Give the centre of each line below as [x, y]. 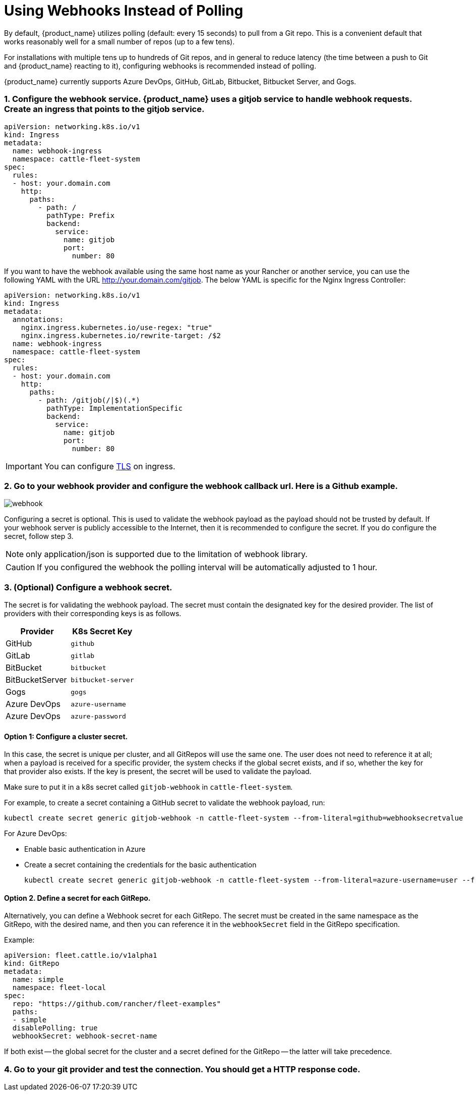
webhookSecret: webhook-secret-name [85, 1036]
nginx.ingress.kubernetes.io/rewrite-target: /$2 [121, 335]
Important [24, 466]
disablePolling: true [55, 1028]
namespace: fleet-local [59, 988]
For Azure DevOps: [36, 834]
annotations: [38, 319]
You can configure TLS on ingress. [110, 466]
